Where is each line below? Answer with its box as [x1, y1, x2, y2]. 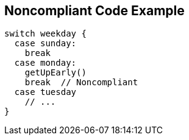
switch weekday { [4, 29, 87, 39]
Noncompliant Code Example [4, 3, 185, 18]
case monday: [14, 58, 77, 68]
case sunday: [14, 38, 77, 49]
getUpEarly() [24, 68, 87, 78]
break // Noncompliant [24, 77, 138, 88]
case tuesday [14, 87, 77, 97]
